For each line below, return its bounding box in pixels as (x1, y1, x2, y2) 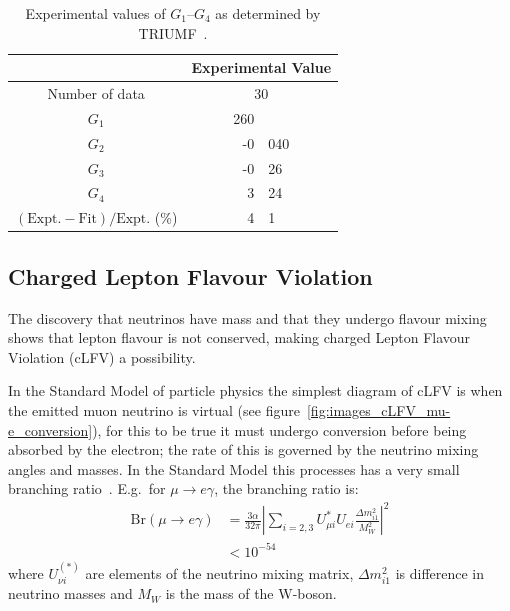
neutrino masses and (8, 583, 133, 604)
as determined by (215, 3, 321, 23)
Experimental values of (25, 3, 166, 23)
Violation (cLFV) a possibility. (8, 346, 196, 367)
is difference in (395, 562, 485, 583)
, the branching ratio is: (214, 478, 359, 499)
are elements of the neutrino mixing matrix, (85, 562, 354, 583)
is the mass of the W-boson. (165, 583, 337, 604)
